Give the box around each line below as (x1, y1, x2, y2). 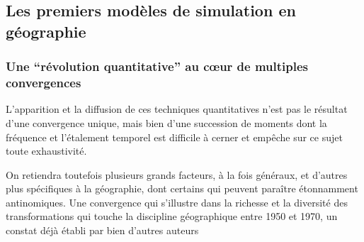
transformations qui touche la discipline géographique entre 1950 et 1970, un (6, 209, 338, 224)
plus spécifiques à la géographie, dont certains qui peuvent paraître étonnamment (6, 181, 358, 196)
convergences (6, 74, 81, 92)
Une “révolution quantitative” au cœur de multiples (6, 57, 309, 75)
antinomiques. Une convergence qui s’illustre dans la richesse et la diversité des (6, 194, 348, 209)
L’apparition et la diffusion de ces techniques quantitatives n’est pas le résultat (6, 101, 348, 116)
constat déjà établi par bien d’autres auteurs (6, 223, 199, 238)
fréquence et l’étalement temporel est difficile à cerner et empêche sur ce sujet (6, 129, 343, 144)
